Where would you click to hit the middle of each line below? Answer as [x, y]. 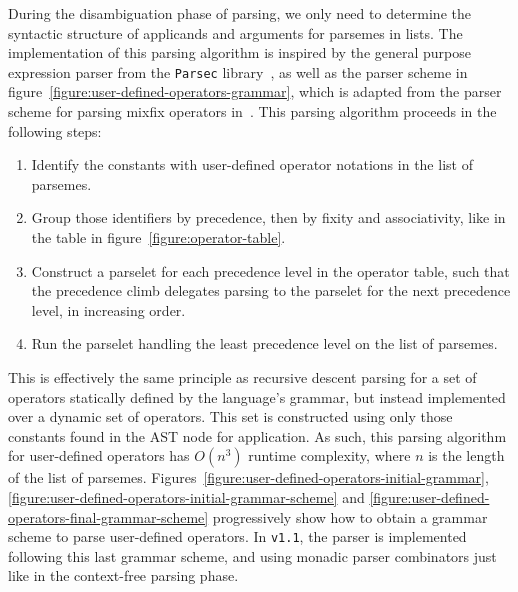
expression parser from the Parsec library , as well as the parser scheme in [238, 71]
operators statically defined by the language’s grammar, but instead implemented [257, 396]
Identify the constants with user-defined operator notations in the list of [252, 164]
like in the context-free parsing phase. [123, 575]
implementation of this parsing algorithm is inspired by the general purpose [240, 52]
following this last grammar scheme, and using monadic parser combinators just [252, 555]
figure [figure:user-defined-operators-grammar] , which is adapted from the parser [255, 91]
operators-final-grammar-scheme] [108, 516]
